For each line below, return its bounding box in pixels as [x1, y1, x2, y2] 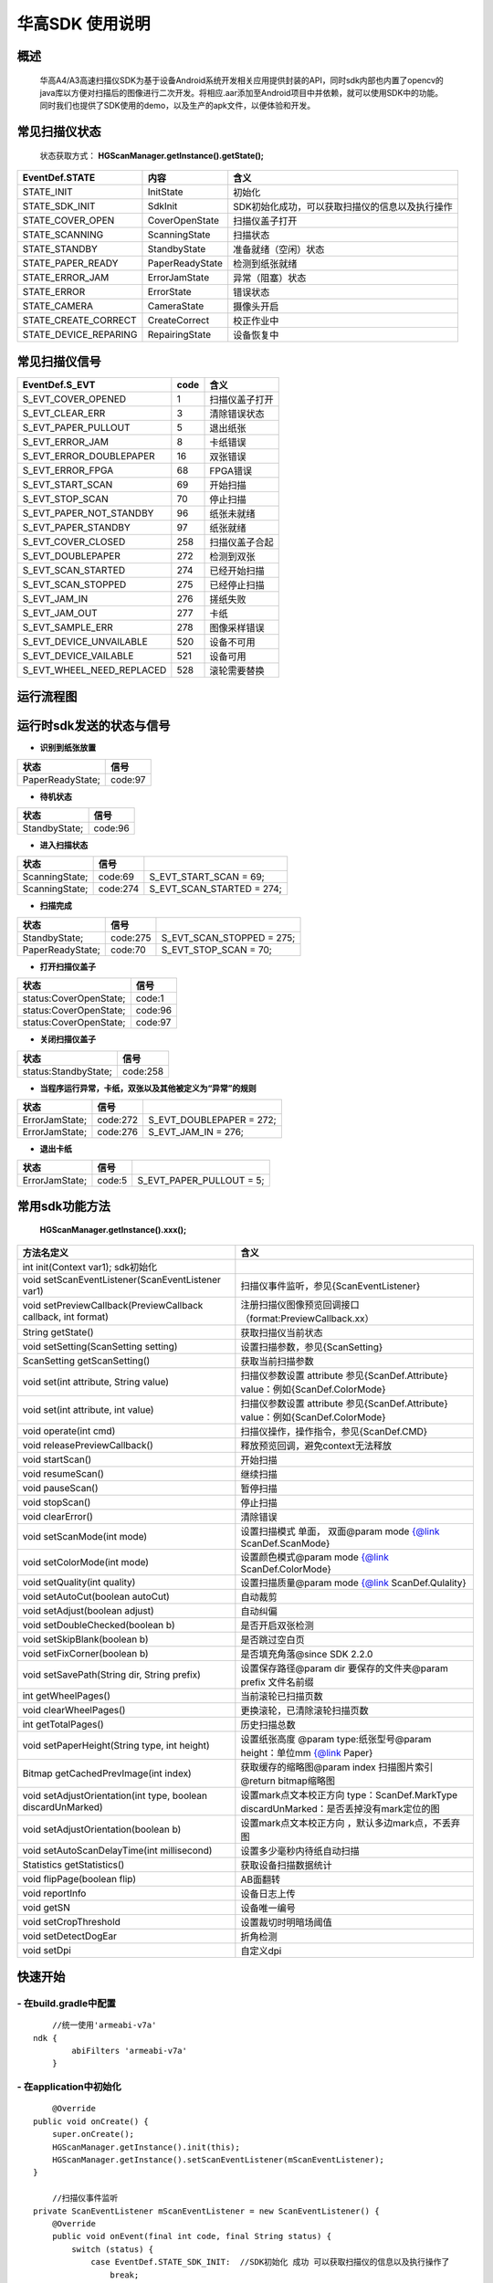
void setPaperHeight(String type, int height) [22, 1739, 210, 1752]
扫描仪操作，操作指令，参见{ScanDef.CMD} [240, 1425, 428, 1437]
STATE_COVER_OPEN [22, 215, 115, 227]
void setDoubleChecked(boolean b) [22, 1618, 175, 1631]
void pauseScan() [22, 1481, 100, 1494]
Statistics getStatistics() [22, 1858, 125, 1871]
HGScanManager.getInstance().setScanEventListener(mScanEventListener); [51, 2154, 385, 2164]
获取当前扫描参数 [240, 1354, 314, 1367]
